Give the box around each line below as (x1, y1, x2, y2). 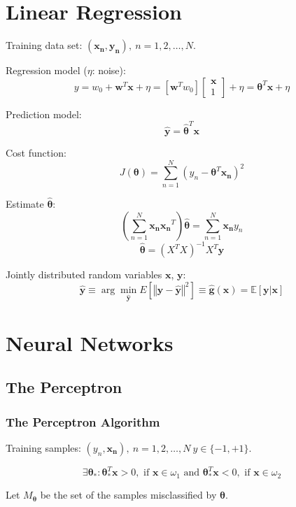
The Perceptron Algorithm (6, 413, 160, 430)
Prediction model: (6, 106, 82, 121)
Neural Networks (6, 328, 174, 357)
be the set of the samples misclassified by (40, 487, 217, 502)
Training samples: (6, 440, 81, 455)
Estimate (6, 196, 44, 210)
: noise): (92, 63, 126, 78)
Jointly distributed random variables (6, 267, 162, 282)
